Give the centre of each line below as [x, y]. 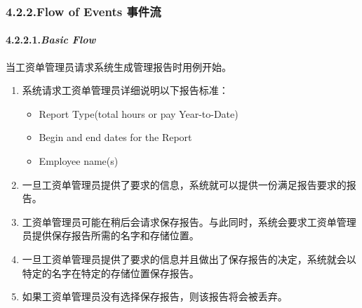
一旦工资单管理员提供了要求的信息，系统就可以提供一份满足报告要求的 [184, 184]
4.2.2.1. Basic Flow [51, 40]
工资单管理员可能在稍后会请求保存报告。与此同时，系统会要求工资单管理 [189, 221]
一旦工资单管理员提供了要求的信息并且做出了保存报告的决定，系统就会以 [189, 259]
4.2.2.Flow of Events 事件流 [83, 11]
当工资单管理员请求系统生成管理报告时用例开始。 [119, 66]
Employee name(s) [79, 161]
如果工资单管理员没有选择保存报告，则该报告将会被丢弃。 [155, 296]
